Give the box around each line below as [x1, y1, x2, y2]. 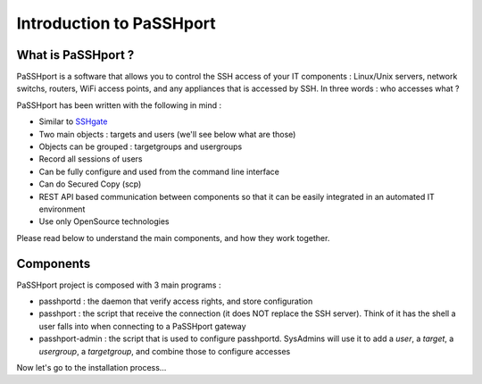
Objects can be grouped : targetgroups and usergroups [38, 141, 243, 152]
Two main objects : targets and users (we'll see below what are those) [38, 129, 296, 139]
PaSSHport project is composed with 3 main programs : [16, 280, 221, 290]
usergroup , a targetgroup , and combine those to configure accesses [38, 346, 291, 356]
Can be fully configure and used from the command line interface [38, 166, 280, 177]
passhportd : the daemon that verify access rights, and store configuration [38, 296, 313, 307]
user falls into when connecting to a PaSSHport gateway [38, 321, 246, 331]
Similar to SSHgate [38, 116, 108, 127]
